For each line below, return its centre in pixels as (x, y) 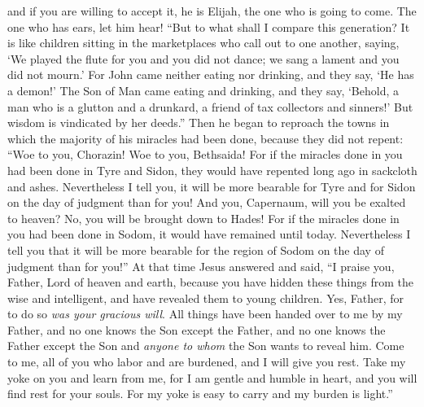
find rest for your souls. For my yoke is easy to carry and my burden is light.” (200, 394)
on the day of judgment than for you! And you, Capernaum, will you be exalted (207, 202)
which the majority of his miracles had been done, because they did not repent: (205, 138)
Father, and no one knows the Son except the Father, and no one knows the (197, 329)
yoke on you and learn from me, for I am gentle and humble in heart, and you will (212, 377)
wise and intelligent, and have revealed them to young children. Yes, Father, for (206, 298)
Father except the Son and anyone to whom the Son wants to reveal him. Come (206, 346)
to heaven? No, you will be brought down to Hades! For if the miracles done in (203, 218)
